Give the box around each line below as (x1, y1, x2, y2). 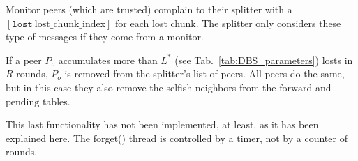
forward (279, 83, 313, 93)
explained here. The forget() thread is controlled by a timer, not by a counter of (6, 130, 348, 145)
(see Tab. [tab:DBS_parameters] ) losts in (174, 52, 353, 67)
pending (6, 97, 40, 107)
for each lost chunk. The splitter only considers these (115, 15, 341, 30)
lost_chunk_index (34, 19, 106, 29)
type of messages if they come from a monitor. (6, 29, 204, 44)
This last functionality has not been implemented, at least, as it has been (6, 117, 319, 132)
